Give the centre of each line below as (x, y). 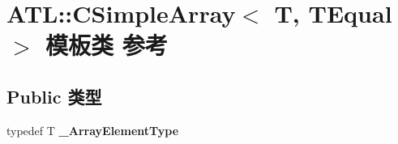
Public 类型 (54, 96)
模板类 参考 (107, 45)
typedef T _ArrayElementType (93, 130)
